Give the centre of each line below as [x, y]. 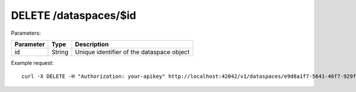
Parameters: [26, 33]
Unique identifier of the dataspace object [132, 52]
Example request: [32, 63]
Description [92, 44]
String [60, 52]
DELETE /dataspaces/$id [74, 15]
